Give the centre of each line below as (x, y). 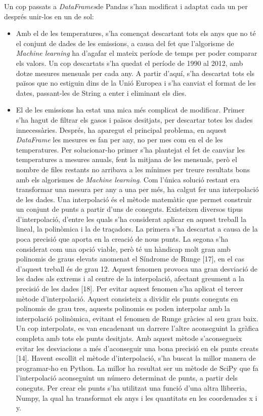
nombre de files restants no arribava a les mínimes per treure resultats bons (133, 169)
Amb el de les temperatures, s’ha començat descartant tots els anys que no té (136, 33)
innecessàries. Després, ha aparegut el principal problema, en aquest (121, 129)
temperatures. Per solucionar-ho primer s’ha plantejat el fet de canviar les (130, 149)
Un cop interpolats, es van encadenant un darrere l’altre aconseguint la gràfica (137, 328)
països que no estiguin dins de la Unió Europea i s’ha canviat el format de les (136, 83)
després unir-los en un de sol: (49, 16)
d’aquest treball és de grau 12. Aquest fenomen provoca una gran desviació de (137, 268)
